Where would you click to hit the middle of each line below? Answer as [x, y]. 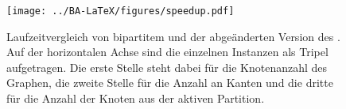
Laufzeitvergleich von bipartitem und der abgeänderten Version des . [173, 36]
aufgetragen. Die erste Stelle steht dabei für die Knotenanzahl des [167, 67]
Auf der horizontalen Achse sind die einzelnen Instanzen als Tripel [167, 52]
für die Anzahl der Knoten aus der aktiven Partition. [136, 98]
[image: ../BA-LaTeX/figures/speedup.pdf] [121, 11]
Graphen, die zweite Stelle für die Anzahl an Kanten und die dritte [170, 83]
